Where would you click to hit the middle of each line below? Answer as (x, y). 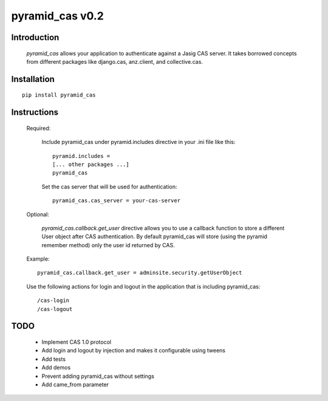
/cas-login (53, 300)
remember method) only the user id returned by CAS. (108, 245)
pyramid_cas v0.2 (58, 16)
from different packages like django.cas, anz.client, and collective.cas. (115, 61)
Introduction (35, 37)
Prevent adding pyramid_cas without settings (98, 376)
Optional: (38, 214)
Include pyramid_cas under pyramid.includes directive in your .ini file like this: (138, 142)
